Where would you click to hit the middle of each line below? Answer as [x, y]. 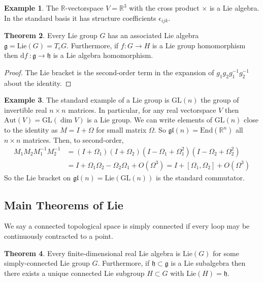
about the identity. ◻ [38, 83]
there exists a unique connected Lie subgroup [74, 273]
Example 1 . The [31, 8]
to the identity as [31, 130]
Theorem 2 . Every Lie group [51, 35]
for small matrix [121, 130]
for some [226, 253]
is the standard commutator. [200, 177]
